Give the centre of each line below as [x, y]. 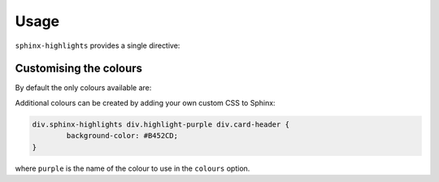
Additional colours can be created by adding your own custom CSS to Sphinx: [145, 102]
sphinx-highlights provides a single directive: [98, 45]
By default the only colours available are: [83, 88]
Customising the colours [78, 69]
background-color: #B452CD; [122, 136]
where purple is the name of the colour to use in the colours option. [133, 168]
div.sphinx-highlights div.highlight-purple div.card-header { [161, 124]
